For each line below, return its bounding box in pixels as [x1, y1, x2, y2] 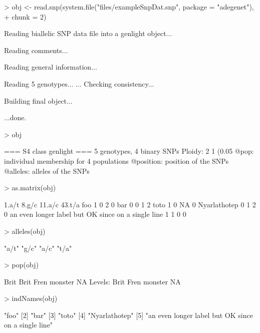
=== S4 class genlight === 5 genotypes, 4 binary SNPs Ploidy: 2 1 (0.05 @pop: [4, 146, 254, 156]
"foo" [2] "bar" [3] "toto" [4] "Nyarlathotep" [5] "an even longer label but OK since [4, 309, 253, 320]
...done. [4, 112, 27, 123]
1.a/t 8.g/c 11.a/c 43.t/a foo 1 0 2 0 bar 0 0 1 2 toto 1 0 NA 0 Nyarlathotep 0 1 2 [4, 199, 256, 209]
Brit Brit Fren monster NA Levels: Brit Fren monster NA [4, 276, 181, 286]
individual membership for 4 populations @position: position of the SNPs [4, 155, 229, 166]
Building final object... [4, 95, 73, 106]
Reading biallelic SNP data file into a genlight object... [4, 28, 172, 39]
